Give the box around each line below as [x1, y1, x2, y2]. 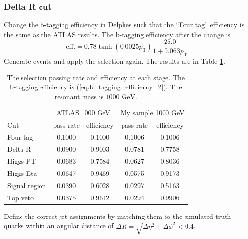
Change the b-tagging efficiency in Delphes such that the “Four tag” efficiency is [4, 20, 245, 30]
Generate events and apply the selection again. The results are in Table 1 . [4, 56, 225, 66]
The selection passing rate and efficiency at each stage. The [7, 72, 185, 82]
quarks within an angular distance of [4, 220, 114, 231]
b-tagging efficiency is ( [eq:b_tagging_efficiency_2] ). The [10, 82, 182, 92]
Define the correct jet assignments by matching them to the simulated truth [4, 211, 231, 221]
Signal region [7, 180, 46, 190]
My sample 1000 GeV [120, 107, 185, 117]
